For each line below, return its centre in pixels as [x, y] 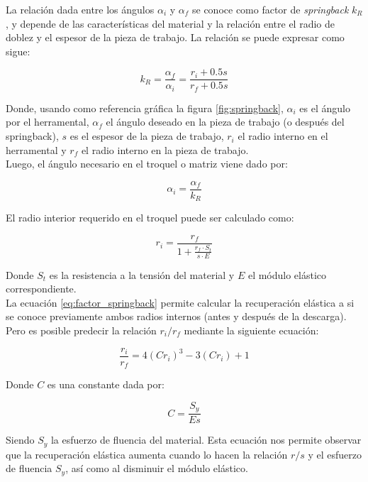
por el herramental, [48, 122]
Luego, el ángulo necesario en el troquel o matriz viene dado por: [147, 164]
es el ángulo [325, 108]
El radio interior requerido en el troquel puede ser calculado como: [150, 218]
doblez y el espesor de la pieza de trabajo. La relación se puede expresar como [175, 37]
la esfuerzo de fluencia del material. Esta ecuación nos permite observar [206, 440]
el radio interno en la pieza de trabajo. [165, 149]
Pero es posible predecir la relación [81, 330]
